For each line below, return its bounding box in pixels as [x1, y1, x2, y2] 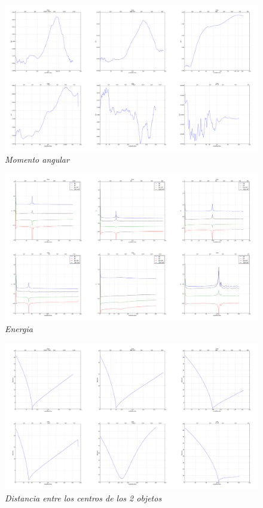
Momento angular [5, 153, 69, 166]
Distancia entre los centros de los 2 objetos [5, 492, 162, 504]
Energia [5, 323, 33, 335]
